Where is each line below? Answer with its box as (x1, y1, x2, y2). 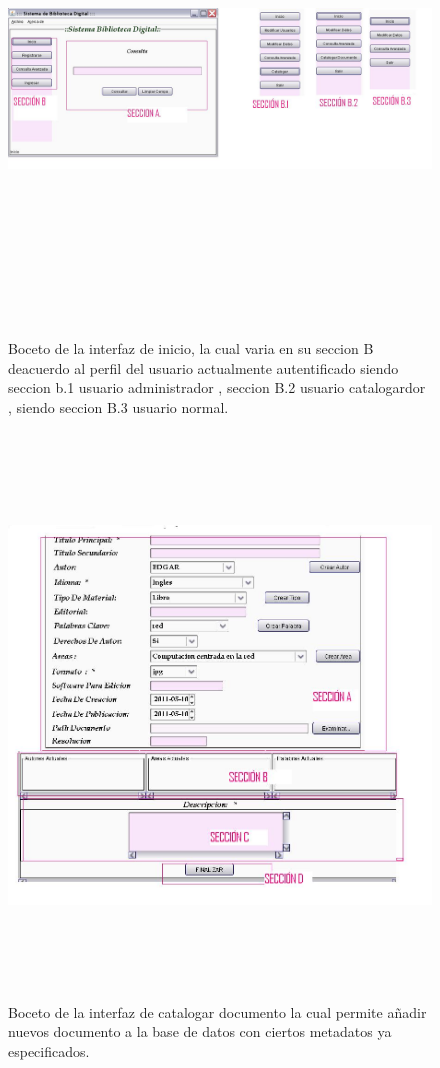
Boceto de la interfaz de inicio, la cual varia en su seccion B (8, 337, 374, 358)
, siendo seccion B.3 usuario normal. (8, 396, 229, 417)
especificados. (8, 1041, 90, 1061)
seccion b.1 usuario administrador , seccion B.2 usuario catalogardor (8, 377, 426, 398)
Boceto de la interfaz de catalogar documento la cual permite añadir (8, 1001, 427, 1022)
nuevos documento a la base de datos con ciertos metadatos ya (8, 1021, 392, 1042)
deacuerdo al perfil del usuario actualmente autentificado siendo (8, 357, 399, 378)
